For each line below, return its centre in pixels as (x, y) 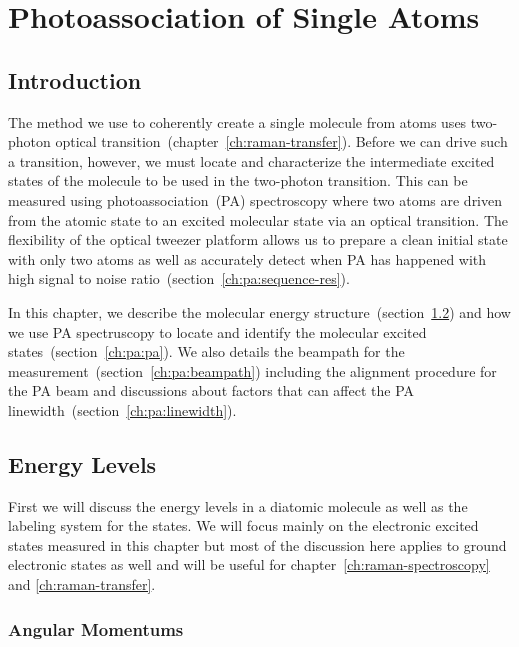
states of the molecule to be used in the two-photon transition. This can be (238, 180)
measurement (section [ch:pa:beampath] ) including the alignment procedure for (252, 370)
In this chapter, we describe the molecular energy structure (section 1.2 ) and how (259, 311)
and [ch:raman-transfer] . (82, 584)
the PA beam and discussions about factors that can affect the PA (211, 390)
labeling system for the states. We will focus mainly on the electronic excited (243, 525)
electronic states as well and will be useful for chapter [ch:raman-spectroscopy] (249, 564)
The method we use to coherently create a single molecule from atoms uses (237, 121)
